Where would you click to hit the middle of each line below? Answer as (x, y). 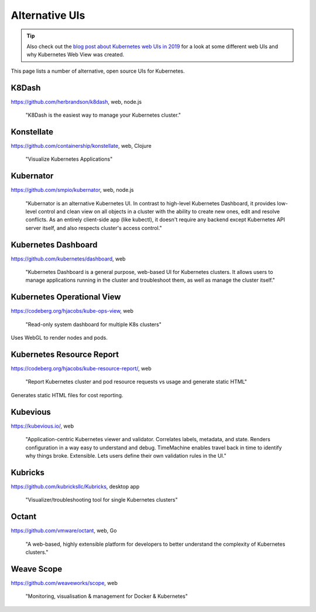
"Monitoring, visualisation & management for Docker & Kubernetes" (107, 596)
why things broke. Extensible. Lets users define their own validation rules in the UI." (126, 455)
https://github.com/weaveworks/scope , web (64, 583)
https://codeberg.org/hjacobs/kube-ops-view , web (72, 311)
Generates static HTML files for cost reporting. (67, 395)
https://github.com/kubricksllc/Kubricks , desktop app (75, 486)
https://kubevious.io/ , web (42, 426)
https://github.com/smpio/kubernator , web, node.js (72, 190)
